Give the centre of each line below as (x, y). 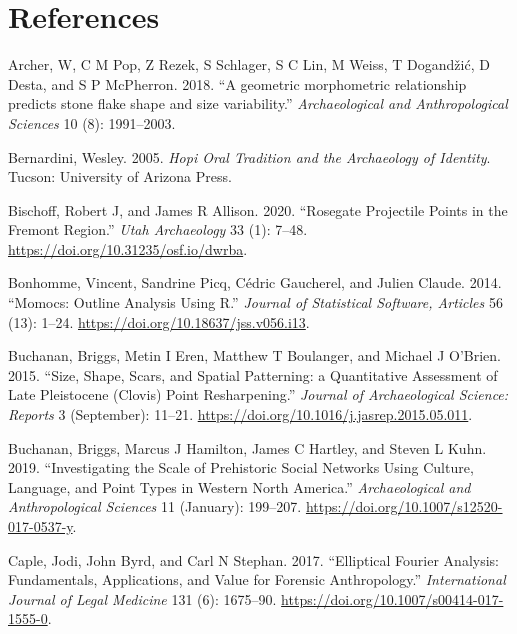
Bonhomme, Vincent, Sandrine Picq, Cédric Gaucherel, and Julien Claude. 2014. (255, 282)
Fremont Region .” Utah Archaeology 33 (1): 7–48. (158, 229)
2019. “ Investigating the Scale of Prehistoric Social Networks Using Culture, (241, 467)
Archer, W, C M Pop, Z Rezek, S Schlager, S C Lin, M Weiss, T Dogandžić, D (249, 64)
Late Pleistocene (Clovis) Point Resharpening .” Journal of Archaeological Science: (258, 394)
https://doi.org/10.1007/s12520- (404, 506)
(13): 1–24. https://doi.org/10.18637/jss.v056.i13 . (159, 321)
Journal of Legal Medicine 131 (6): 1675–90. (142, 598)
